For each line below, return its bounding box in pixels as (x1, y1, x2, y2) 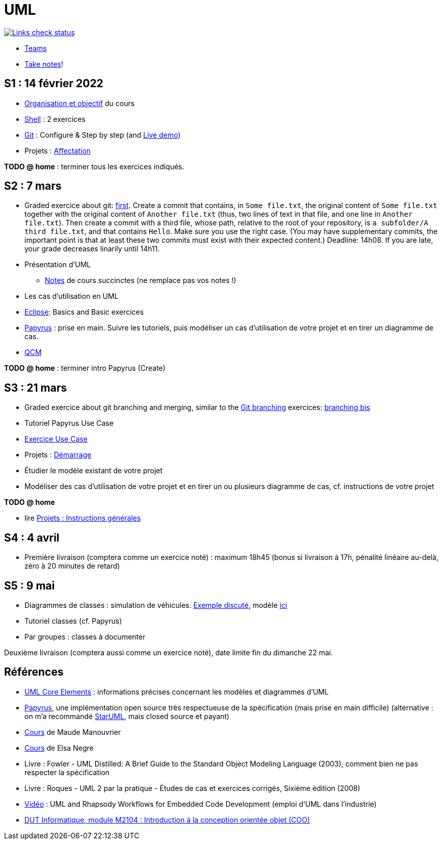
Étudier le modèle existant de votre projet (24, 466, 163, 475)
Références (4, 666, 64, 679)
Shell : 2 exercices (24, 114, 86, 123)
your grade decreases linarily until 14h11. (24, 244, 160, 253)
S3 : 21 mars (4, 381, 67, 394)
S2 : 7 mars (4, 180, 62, 193)
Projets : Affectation (24, 146, 91, 155)
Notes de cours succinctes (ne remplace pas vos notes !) (45, 276, 236, 285)
